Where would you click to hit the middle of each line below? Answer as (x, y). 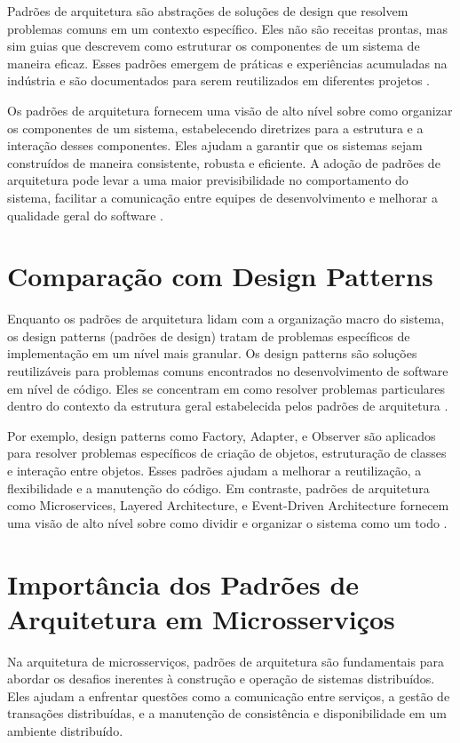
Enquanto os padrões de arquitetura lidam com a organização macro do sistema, (226, 319)
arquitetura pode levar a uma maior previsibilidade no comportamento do (208, 180)
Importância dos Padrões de (183, 583)
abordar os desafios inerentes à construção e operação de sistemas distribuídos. (221, 679)
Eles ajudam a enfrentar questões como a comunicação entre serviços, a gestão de (229, 695)
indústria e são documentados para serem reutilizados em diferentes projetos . (218, 80)
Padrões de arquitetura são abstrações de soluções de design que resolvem (208, 11)
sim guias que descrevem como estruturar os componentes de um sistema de (214, 46)
